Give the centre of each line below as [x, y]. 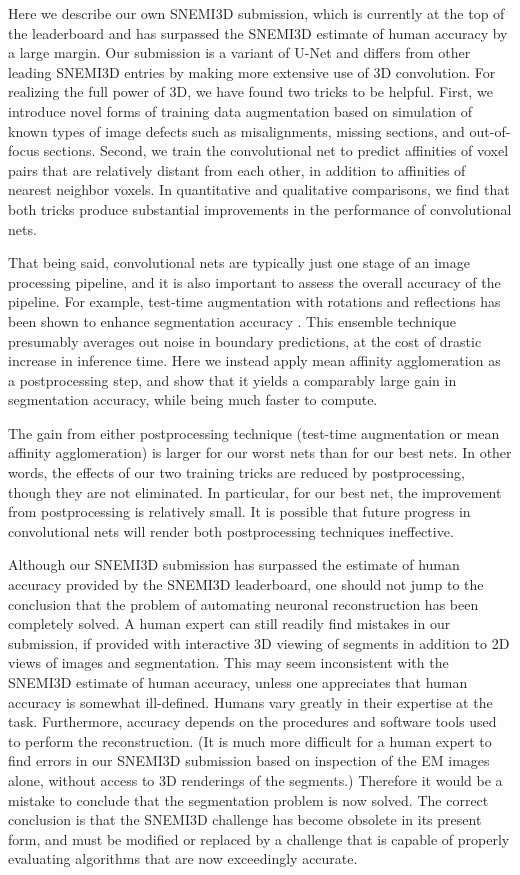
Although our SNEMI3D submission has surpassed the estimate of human [234, 564]
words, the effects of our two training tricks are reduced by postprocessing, [236, 472]
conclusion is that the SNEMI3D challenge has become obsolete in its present [245, 819]
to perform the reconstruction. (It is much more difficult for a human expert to [250, 740]
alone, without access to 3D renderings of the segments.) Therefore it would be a [255, 779]
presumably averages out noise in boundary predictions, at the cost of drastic [245, 340]
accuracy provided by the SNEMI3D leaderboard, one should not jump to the [246, 584]
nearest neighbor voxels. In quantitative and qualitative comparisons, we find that [259, 189]
